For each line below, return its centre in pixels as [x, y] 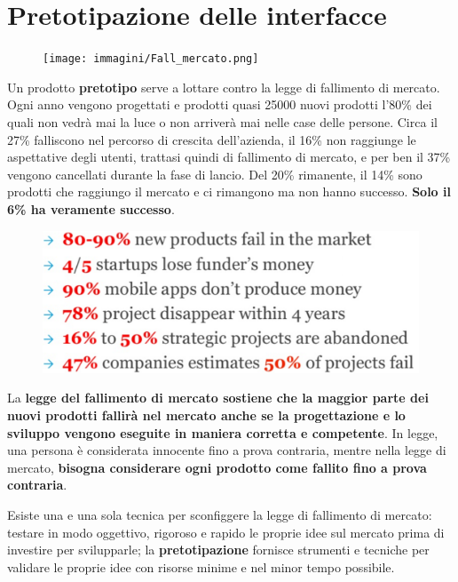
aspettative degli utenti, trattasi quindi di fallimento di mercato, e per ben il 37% [229, 157]
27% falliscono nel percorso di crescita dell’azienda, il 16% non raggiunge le [212, 139]
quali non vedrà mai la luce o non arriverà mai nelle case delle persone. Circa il [222, 121]
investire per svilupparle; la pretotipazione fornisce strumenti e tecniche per [218, 550]
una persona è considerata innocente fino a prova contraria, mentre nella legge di [227, 450]
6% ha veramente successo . [91, 208]
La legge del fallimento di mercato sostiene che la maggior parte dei [218, 398]
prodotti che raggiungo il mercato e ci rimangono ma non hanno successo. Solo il [229, 191]
